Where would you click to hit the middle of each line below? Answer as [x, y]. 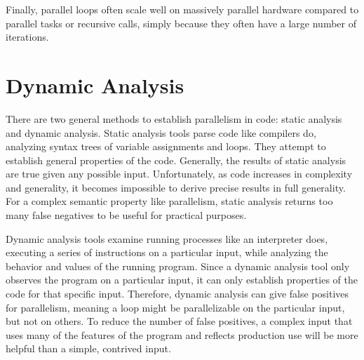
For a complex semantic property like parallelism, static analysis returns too [169, 201]
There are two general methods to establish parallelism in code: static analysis [174, 118]
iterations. [27, 37]
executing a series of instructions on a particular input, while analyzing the [167, 252]
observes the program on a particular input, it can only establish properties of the [182, 280]
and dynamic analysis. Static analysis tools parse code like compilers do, [161, 132]
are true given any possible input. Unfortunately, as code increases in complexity [179, 174]
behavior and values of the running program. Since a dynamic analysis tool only [178, 266]
